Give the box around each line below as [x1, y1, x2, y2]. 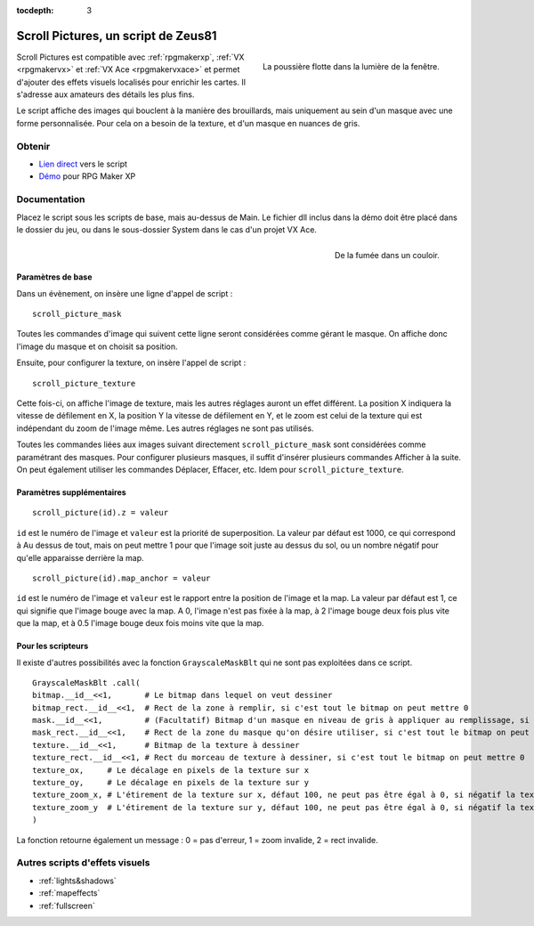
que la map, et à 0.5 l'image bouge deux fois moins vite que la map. [16, 618, 264, 629]
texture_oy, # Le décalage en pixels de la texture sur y [32, 777, 310, 788]
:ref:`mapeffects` [38, 888, 101, 898]
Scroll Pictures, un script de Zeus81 [16, 28, 217, 44]
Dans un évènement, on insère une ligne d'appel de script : [16, 288, 233, 298]
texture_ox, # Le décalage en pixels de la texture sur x [32, 765, 310, 775]
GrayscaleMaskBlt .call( [32, 678, 141, 687]
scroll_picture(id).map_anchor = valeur [32, 573, 211, 583]
